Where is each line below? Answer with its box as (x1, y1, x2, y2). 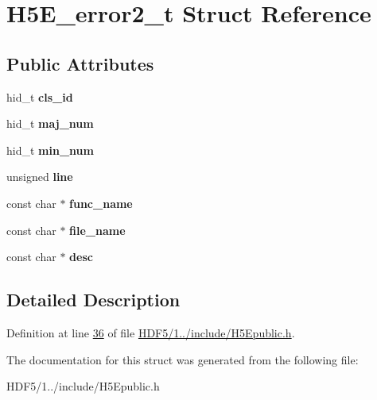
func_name (69, 194, 133, 211)
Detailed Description (6, 287, 181, 312)
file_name (69, 221, 126, 238)
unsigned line (6, 168, 73, 185)
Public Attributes (6, 51, 154, 75)
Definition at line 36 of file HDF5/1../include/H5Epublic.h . (6, 324, 295, 340)
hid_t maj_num (6, 115, 94, 132)
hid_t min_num (6, 141, 94, 158)
